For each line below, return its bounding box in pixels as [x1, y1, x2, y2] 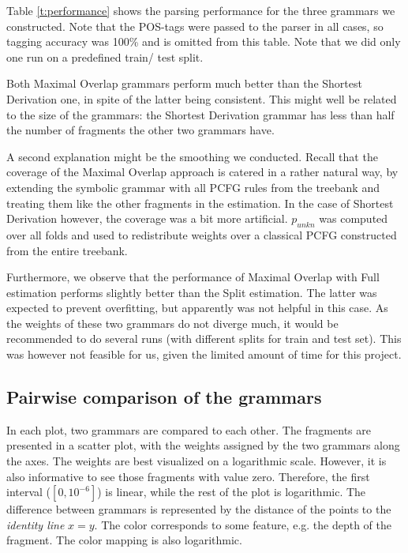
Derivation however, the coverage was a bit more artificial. [6, 210, 288, 227]
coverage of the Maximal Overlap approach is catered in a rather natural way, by [6, 164, 399, 180]
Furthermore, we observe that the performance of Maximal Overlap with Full [6, 269, 380, 285]
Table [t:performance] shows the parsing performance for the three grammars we [6, 2, 395, 18]
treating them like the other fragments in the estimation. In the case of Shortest [6, 194, 394, 211]
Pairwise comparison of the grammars [6, 385, 322, 409]
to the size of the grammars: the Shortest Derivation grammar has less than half [6, 106, 395, 122]
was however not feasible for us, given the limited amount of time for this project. [6, 346, 402, 363]
